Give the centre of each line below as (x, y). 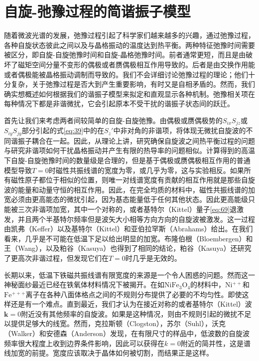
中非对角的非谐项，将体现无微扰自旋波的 (180, 130)
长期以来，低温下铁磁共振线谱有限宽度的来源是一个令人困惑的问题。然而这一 (129, 274)
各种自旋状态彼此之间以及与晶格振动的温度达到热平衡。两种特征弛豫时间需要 (129, 45)
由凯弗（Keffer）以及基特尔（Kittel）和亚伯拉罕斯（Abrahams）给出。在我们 (129, 229)
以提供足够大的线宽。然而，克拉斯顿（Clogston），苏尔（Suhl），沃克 (115, 323)
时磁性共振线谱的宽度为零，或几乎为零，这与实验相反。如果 (146, 170)
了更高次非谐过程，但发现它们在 (56, 258)
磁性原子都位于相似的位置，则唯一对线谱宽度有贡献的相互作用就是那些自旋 (133, 180)
